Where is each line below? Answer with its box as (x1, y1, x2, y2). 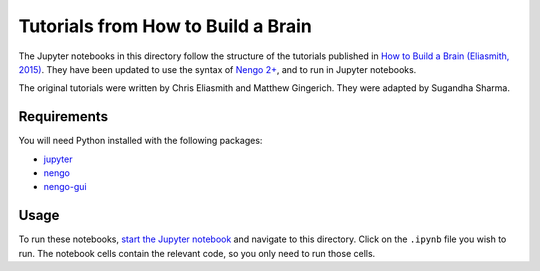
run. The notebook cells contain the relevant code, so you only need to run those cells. (18, 247, 376, 259)
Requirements (18, 108, 109, 125)
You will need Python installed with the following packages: (18, 135, 263, 147)
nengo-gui (43, 181, 87, 193)
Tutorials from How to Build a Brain (18, 15, 312, 37)
